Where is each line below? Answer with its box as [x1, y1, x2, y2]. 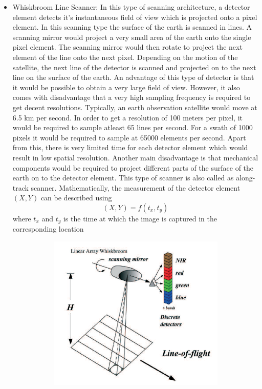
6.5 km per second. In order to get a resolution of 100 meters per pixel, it [12, 112, 243, 122]
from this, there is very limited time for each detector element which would [12, 142, 248, 153]
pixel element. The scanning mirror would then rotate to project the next [12, 42, 243, 52]
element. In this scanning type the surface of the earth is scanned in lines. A [12, 22, 252, 32]
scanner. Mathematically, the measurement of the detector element [31, 182, 241, 193]
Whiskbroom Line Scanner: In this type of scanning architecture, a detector [12, 2, 250, 12]
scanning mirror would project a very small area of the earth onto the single [12, 31, 251, 42]
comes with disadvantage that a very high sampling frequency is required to [12, 92, 251, 103]
